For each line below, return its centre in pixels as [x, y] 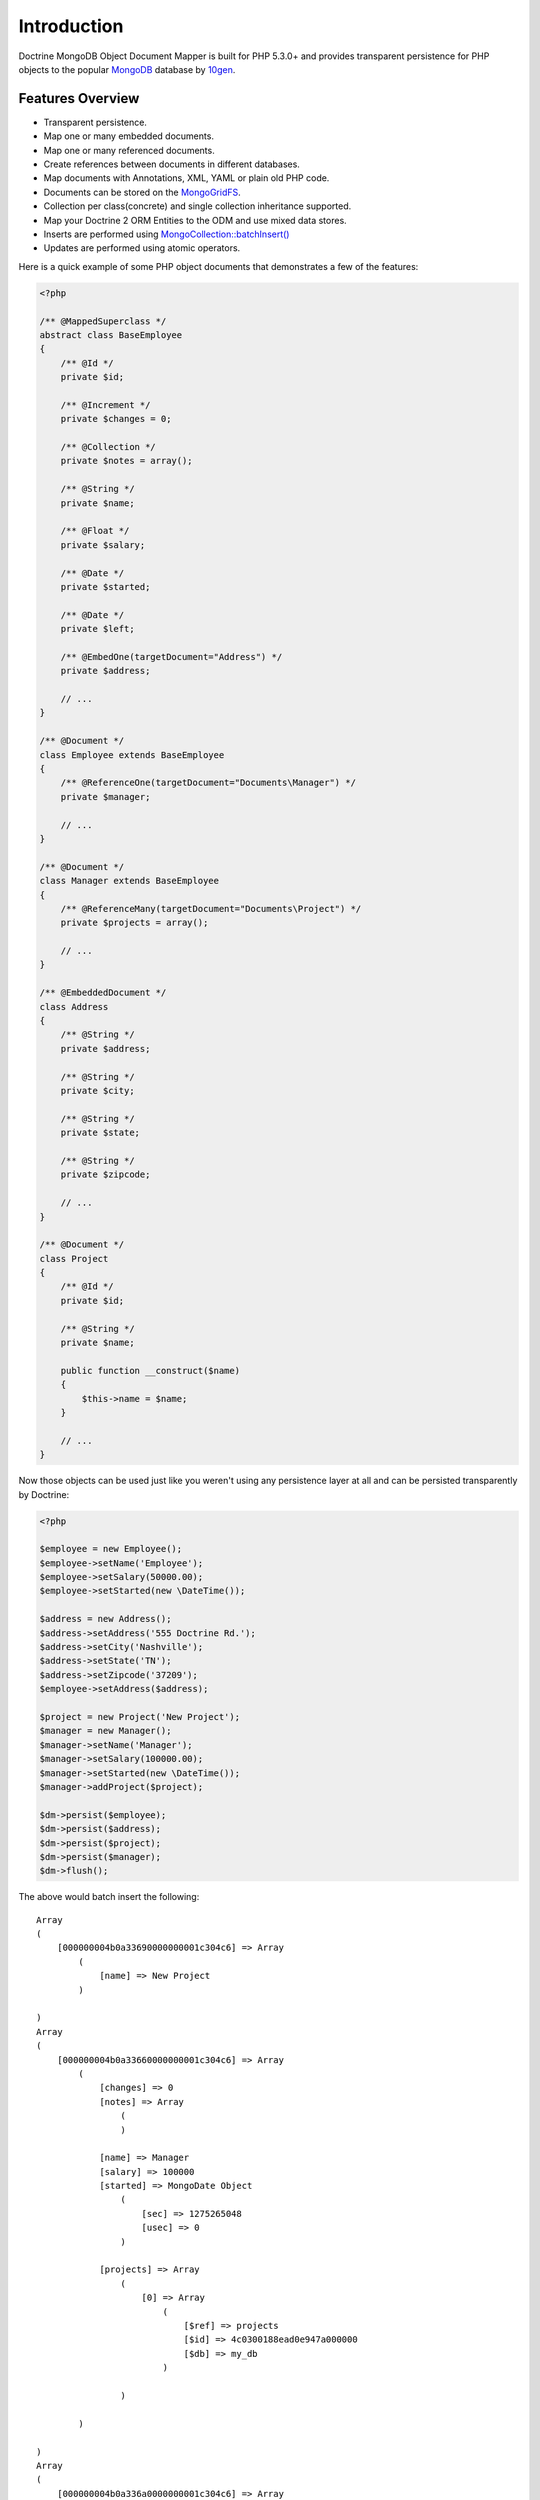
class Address [74, 1006]
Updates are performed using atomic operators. [142, 248]
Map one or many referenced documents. [129, 150]
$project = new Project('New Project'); [139, 1716]
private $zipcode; [105, 1174]
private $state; [100, 1133]
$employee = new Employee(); [111, 1549]
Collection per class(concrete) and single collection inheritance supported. [197, 206]
